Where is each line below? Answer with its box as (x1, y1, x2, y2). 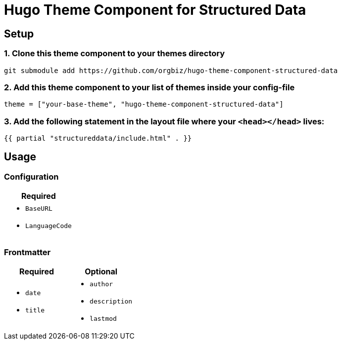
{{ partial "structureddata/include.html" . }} (4, 134, 192, 143)
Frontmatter (4, 247, 51, 257)
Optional (85, 267, 118, 277)
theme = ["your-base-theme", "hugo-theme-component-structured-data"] (4, 100, 284, 109)
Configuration (4, 171, 59, 182)
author (90, 280, 113, 288)
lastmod (90, 315, 117, 323)
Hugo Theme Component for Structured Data (4, 1, 306, 18)
